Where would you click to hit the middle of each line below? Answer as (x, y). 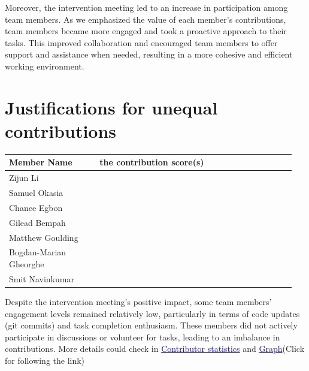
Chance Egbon (36, 207)
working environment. (45, 66)
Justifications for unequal (111, 107)
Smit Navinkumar (42, 278)
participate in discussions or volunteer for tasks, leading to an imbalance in (143, 337)
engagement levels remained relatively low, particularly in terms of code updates (152, 313)
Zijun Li (24, 178)
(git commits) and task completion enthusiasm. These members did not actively (151, 325)
